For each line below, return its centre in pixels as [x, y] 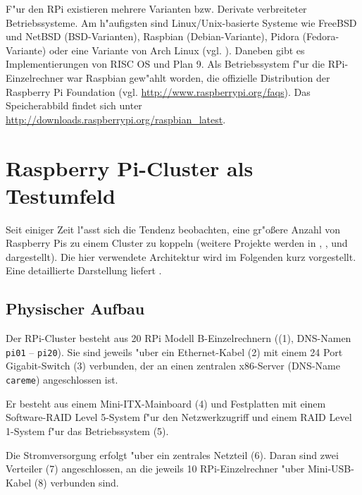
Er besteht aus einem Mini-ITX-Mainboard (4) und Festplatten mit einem [166, 403]
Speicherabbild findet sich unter [74, 105]
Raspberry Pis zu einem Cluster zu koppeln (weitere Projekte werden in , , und [177, 243]
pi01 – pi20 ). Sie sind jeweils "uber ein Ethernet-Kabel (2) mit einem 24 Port [174, 352]
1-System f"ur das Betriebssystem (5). [87, 430]
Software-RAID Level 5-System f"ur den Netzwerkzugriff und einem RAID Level [179, 417]
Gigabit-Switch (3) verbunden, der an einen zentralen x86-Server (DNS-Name [173, 366]
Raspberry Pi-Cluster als [130, 167]
